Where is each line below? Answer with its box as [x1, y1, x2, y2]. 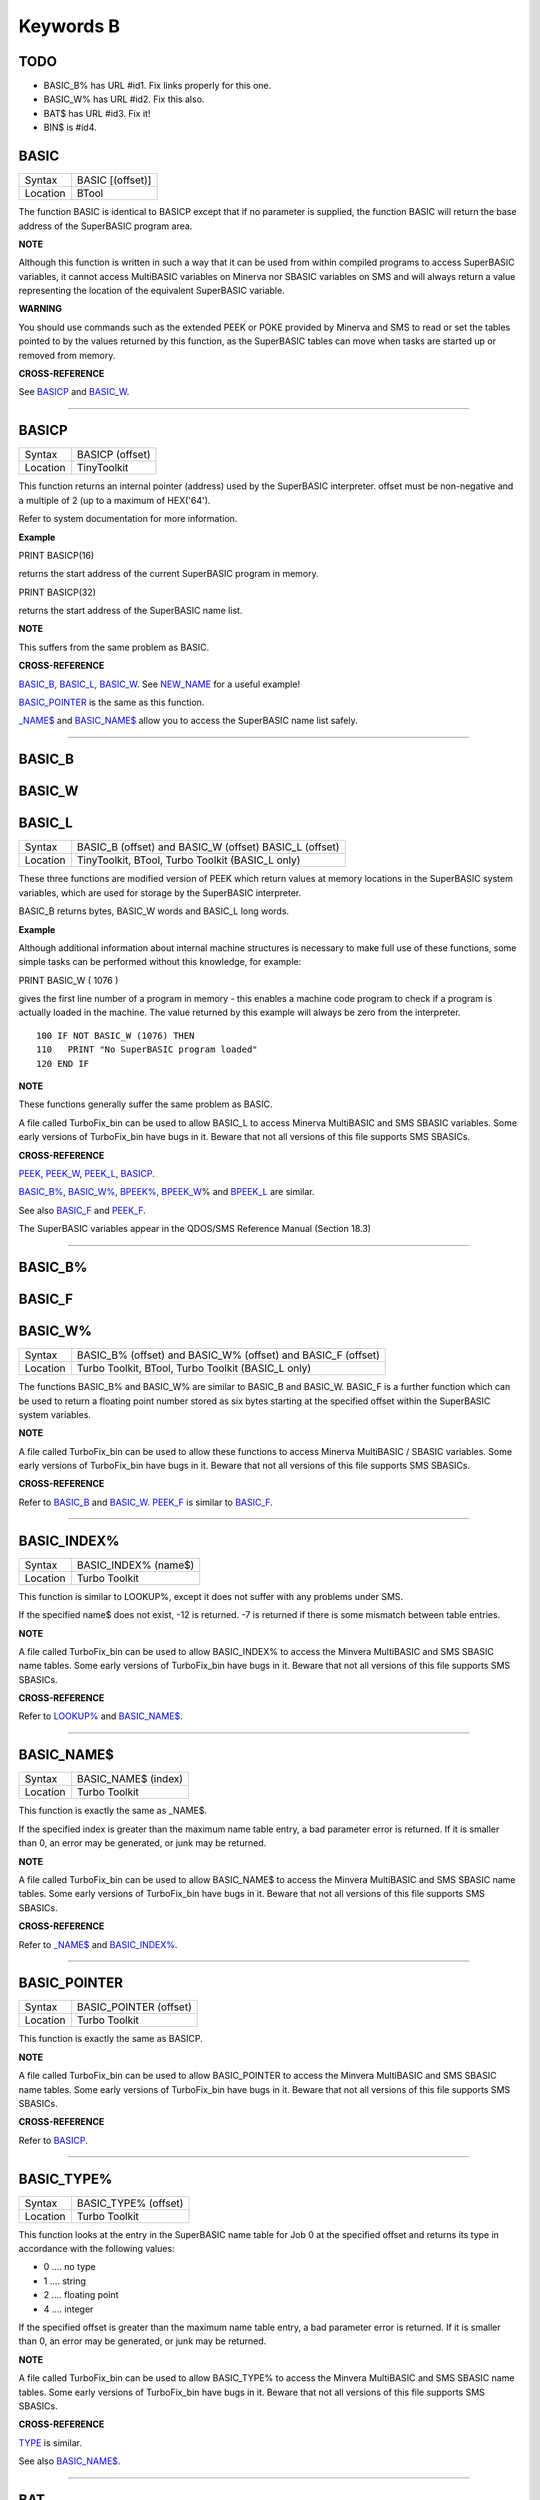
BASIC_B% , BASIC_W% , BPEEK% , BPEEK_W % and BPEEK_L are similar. [18, 1186, 315, 1198]
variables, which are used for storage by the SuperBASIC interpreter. [18, 886, 302, 899]
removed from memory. [18, 349, 116, 361]
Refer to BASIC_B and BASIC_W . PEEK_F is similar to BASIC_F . [18, 1496, 274, 1508]
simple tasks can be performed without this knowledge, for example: [18, 956, 302, 968]
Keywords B [18, 15, 120, 37]
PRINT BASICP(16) [18, 549, 95, 561]
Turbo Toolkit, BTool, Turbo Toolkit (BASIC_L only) [76, 1361, 312, 1375]
